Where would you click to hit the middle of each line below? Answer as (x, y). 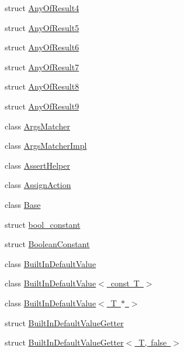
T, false (153, 342)
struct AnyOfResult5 (42, 27)
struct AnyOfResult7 (42, 66)
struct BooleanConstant (47, 244)
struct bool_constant (43, 224)
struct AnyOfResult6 (42, 47)
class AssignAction (38, 185)
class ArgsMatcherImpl (46, 146)
